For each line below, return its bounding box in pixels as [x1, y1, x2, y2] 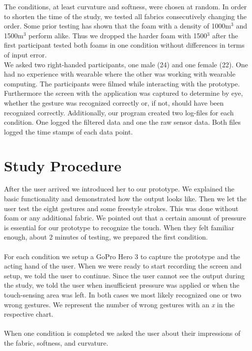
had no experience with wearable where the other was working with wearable [4, 69, 236, 79]
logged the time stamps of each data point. [4, 126, 133, 136]
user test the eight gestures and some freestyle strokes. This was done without [4, 203, 239, 213]
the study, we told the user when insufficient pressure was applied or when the [4, 280, 240, 290]
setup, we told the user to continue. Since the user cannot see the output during [4, 270, 245, 280]
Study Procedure [4, 155, 122, 175]
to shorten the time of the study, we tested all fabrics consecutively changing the [4, 11, 247, 21]
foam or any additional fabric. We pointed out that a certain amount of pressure [4, 213, 246, 223]
